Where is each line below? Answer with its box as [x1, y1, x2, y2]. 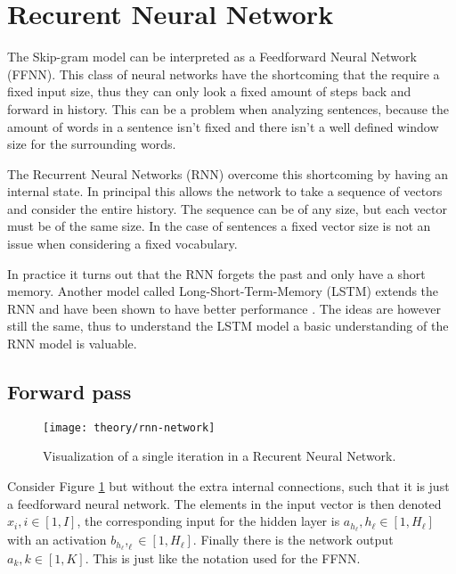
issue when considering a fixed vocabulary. [7, 234, 238, 253]
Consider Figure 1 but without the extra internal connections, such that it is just [7, 477, 450, 496]
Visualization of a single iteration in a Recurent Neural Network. [43, 447, 396, 465]
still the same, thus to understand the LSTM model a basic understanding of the [7, 316, 449, 335]
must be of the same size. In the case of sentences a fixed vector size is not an [7, 217, 431, 235]
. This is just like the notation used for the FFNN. [85, 548, 361, 567]
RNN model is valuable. [7, 334, 137, 353]
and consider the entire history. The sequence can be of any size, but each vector [7, 199, 447, 217]
